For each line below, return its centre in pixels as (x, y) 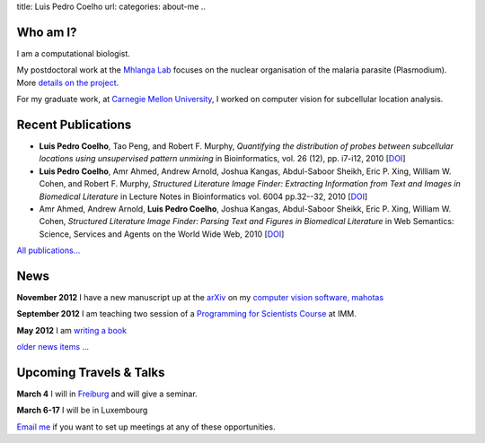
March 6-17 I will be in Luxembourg (82, 410)
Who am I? (47, 32)
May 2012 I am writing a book (72, 330)
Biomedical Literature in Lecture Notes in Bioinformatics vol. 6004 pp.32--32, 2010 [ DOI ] (203, 196)
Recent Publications (74, 124)
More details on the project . (68, 83)
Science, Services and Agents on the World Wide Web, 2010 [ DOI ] (162, 234)
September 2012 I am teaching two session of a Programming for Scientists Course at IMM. (186, 314)
